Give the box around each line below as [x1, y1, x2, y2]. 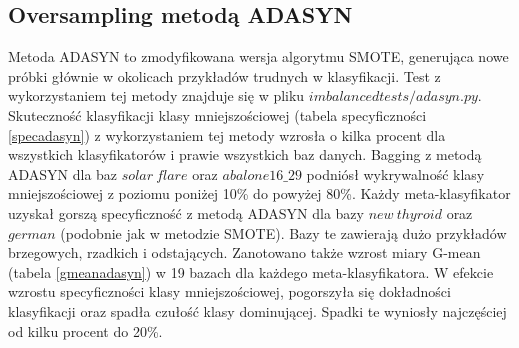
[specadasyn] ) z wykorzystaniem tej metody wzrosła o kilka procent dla [8, 124, 446, 145]
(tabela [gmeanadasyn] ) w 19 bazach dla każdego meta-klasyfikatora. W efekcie [8, 261, 494, 282]
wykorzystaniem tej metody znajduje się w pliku [8, 85, 305, 106]
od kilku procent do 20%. [8, 320, 163, 341]
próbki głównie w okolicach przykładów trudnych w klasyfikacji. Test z [8, 65, 441, 86]
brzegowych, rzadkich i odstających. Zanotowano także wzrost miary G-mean [8, 242, 481, 263]
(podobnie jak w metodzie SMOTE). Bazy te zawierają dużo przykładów [60, 222, 507, 243]
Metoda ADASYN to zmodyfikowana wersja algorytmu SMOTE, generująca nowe [8, 46, 509, 67]
